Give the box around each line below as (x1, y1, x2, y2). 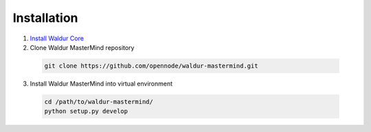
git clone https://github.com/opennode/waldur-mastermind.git (44, 62, 258, 70)
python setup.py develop (44, 107, 128, 116)
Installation (12, 10, 78, 25)
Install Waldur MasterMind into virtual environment (30, 79, 173, 88)
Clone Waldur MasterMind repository (30, 43, 135, 51)
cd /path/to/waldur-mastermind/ (44, 98, 154, 105)
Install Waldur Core (30, 34, 84, 42)
